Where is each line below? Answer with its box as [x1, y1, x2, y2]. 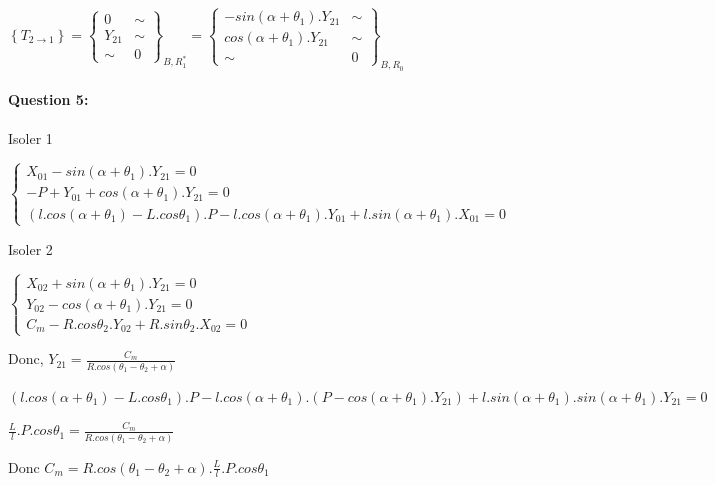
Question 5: [8, 89, 89, 110]
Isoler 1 [8, 127, 53, 148]
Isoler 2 [8, 238, 53, 259]
